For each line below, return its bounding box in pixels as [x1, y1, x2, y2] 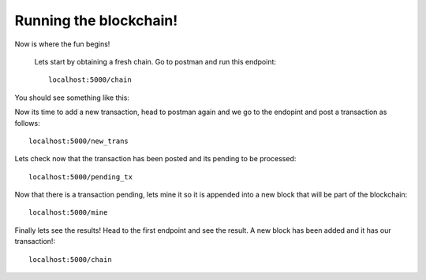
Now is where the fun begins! [14, 39, 110, 49]
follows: [14, 118, 40, 127]
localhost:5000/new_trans [28, 136, 129, 146]
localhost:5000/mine [28, 208, 108, 217]
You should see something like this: [14, 93, 130, 102]
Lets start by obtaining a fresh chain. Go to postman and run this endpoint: [34, 57, 276, 66]
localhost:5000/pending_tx [28, 172, 133, 181]
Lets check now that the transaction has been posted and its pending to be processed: [14, 154, 297, 164]
